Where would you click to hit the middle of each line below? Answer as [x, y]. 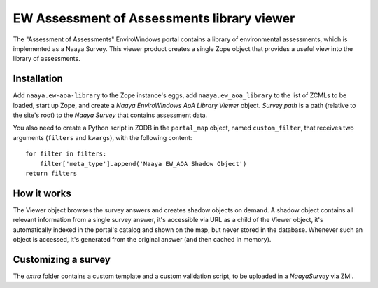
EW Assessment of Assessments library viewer [154, 18]
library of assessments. [47, 59]
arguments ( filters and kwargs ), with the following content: [103, 137]
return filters [51, 173]
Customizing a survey [62, 259]
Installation [38, 79]
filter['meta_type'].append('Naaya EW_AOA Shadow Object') [143, 164]
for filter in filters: [66, 154]
